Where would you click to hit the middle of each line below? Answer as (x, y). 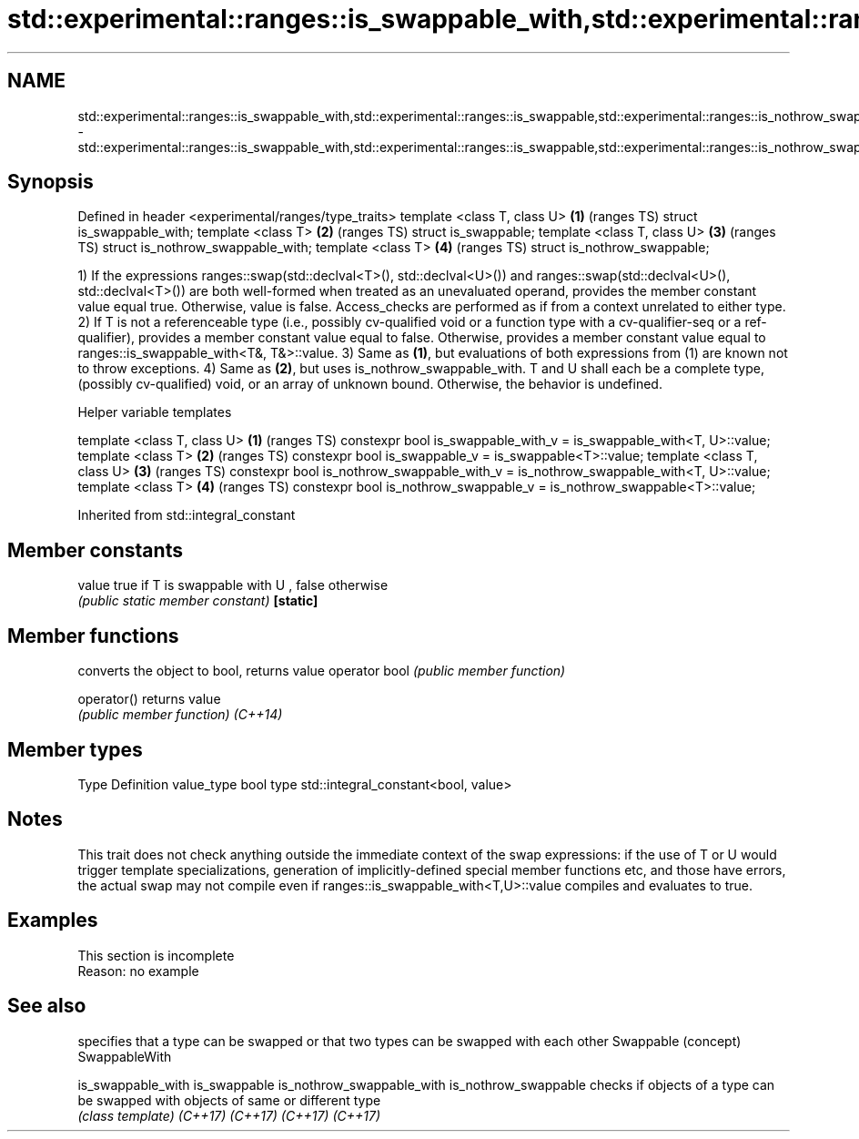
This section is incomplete (156, 955)
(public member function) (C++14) (180, 715)
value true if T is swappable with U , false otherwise (233, 585)
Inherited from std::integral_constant (187, 515)
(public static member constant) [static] (198, 601)
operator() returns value (149, 699)
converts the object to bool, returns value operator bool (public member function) (322, 671)
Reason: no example (138, 971)
